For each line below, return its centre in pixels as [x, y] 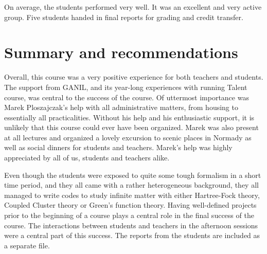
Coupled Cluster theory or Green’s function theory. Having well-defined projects [130, 205]
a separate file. [27, 245]
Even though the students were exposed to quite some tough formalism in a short [133, 175]
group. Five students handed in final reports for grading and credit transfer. [124, 17]
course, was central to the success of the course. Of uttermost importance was [127, 97]
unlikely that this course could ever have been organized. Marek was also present [131, 127]
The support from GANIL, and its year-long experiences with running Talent [126, 87]
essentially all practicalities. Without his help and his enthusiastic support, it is [129, 117]
